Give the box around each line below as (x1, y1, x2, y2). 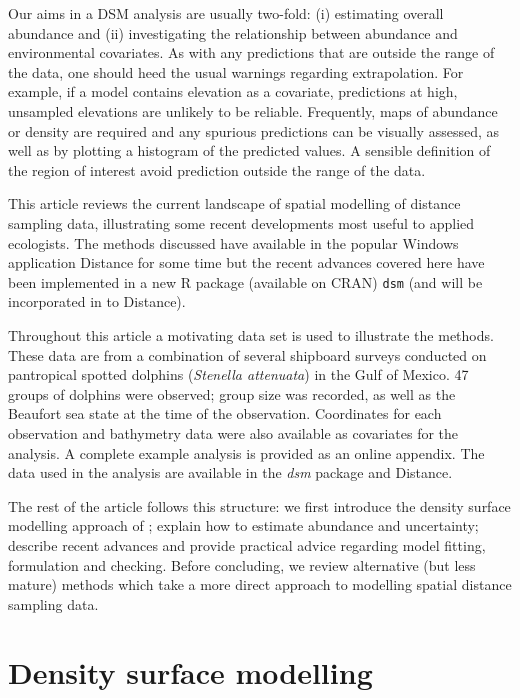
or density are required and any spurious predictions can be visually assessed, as (8, 120, 500, 141)
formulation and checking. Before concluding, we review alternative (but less (8, 554, 476, 575)
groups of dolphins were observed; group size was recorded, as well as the (8, 383, 456, 404)
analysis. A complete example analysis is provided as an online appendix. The (8, 442, 485, 463)
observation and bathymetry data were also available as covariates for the (8, 422, 459, 443)
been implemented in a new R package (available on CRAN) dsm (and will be (8, 271, 483, 292)
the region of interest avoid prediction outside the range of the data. (8, 159, 426, 180)
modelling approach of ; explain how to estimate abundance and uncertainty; (8, 515, 479, 536)
